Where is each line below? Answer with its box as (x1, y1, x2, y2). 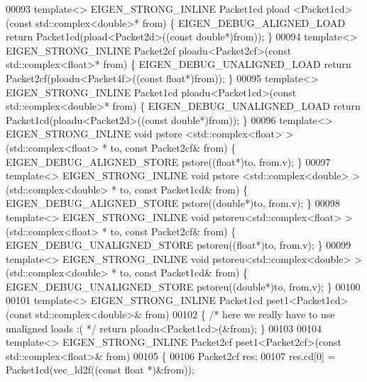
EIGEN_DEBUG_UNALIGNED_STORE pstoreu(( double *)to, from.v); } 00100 (6, 279, 361, 293)
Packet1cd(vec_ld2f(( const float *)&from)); (6, 362, 195, 377)
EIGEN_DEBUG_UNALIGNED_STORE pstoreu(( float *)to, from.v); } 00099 (6, 237, 351, 252)
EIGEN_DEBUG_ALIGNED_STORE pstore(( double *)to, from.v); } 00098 (6, 196, 340, 210)
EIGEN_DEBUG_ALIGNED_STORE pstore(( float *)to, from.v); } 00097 (6, 154, 331, 169)
